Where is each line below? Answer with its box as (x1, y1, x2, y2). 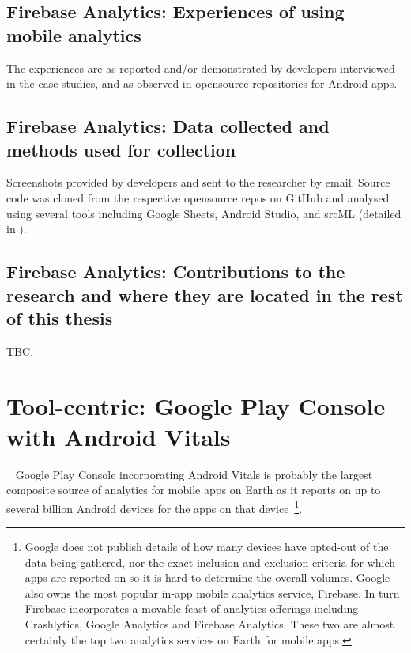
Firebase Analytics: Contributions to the (6, 259, 345, 284)
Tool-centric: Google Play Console (6, 389, 386, 421)
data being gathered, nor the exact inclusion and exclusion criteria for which (25, 553, 396, 570)
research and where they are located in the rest (6, 282, 403, 307)
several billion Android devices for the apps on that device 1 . (6, 497, 303, 516)
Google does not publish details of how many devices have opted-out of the (25, 538, 389, 555)
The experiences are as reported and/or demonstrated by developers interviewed (6, 59, 395, 76)
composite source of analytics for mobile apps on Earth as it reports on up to (6, 481, 381, 498)
